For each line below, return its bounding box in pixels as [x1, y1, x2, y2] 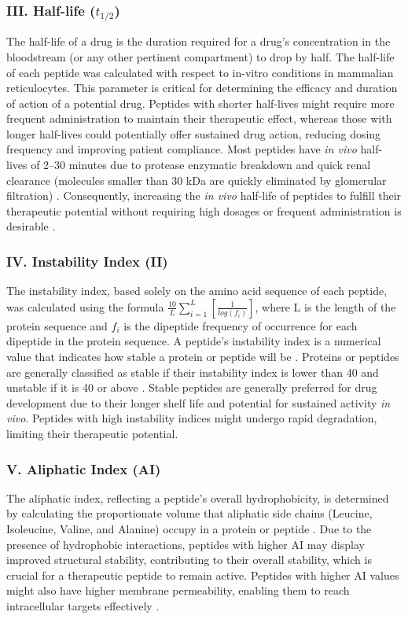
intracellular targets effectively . [6, 597, 160, 613]
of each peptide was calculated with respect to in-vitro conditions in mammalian [6, 64, 394, 80]
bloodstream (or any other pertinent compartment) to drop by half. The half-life [6, 48, 395, 64]
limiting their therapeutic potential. [6, 426, 178, 442]
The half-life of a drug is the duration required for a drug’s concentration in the [6, 33, 391, 50]
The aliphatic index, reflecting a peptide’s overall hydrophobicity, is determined [6, 489, 389, 506]
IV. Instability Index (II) [6, 251, 168, 271]
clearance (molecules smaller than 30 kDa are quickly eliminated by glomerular [6, 171, 387, 188]
